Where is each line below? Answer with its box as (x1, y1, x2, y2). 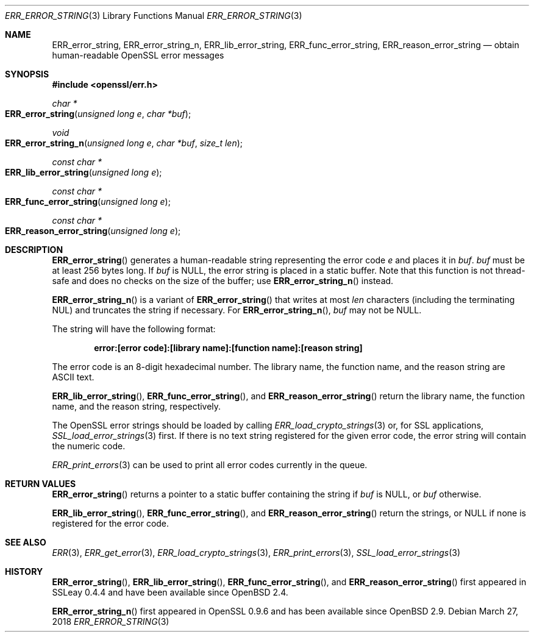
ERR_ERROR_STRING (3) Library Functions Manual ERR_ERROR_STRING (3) (5, 10, 302, 21)
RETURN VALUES (5, 479, 76, 489)
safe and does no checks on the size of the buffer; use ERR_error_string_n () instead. (52, 276, 394, 286)
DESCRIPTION (5, 244, 63, 255)
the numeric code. (52, 441, 126, 451)
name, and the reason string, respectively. (52, 401, 221, 411)
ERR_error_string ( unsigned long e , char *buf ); (5, 109, 191, 119)
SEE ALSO (5, 537, 46, 547)
